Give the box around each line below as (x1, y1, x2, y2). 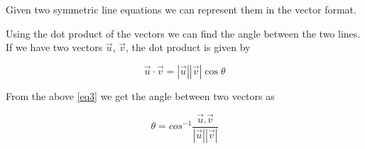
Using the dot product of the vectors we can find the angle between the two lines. (6, 26, 361, 40)
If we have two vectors (6, 40, 103, 55)
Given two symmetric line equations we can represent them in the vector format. (6, 2, 356, 16)
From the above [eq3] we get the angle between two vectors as (6, 88, 275, 103)
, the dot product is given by (125, 40, 251, 55)
